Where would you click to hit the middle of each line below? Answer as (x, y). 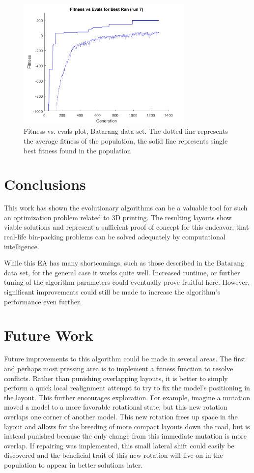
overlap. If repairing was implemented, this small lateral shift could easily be (119, 445)
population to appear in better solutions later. (73, 464)
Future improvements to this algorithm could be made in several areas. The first (125, 359)
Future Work (49, 335)
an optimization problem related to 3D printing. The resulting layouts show (118, 217)
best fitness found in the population (77, 150)
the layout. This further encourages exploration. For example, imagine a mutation (127, 397)
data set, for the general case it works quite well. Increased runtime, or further (122, 272)
